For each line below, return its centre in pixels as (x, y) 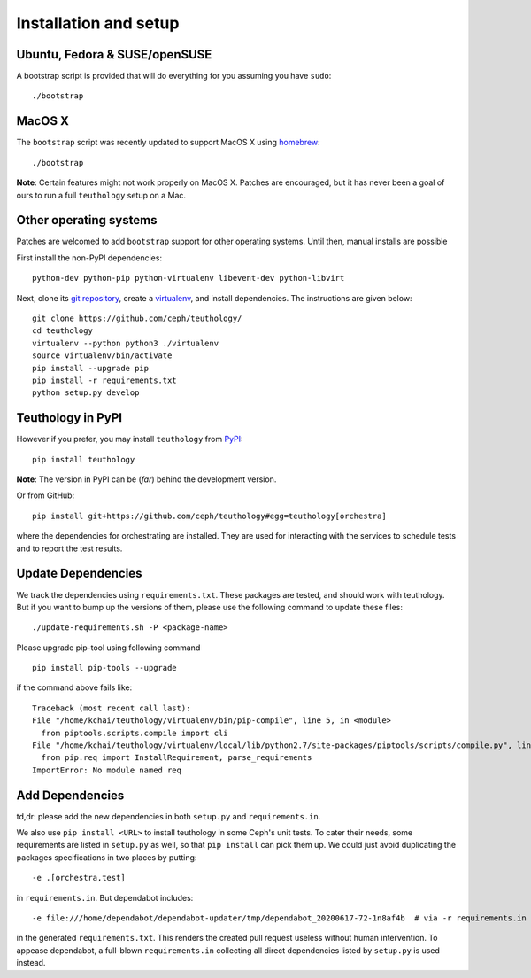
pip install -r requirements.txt (104, 380)
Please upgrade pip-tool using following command (108, 648)
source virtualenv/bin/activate (102, 356)
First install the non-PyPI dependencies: (89, 258)
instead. (31, 963)
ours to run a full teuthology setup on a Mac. (101, 195)
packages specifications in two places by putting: (107, 857)
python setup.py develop (86, 393)
